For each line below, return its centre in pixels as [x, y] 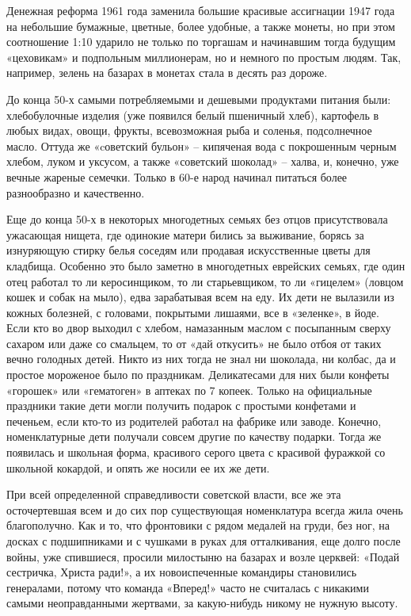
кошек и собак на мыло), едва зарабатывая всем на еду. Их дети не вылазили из [200, 297]
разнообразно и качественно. [76, 192]
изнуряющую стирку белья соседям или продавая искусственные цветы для [188, 250]
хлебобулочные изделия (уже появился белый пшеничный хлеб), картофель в [193, 115]
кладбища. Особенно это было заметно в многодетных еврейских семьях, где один [206, 265]
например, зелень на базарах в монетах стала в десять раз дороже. [167, 73]
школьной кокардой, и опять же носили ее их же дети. [138, 467]
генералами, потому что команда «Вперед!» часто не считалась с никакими [188, 587]
